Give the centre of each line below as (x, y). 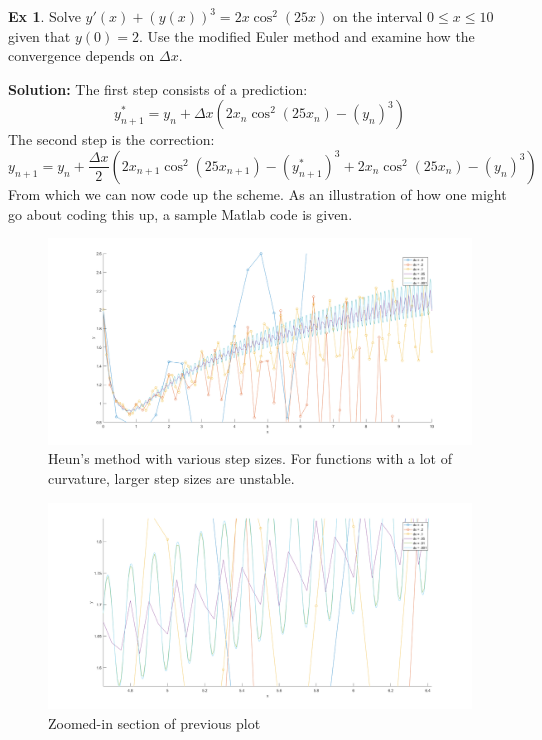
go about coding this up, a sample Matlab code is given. (180, 213)
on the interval (377, 16)
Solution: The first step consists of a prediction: (158, 88)
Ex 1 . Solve (44, 16)
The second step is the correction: (111, 139)
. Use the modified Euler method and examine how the (306, 35)
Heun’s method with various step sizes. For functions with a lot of (250, 458)
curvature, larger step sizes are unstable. (171, 477)
